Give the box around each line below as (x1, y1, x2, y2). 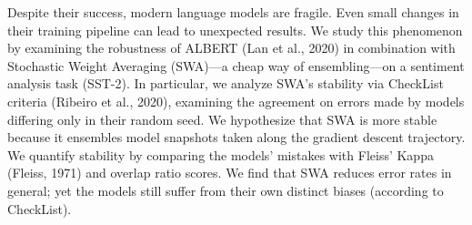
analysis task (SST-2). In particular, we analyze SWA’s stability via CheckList (7, 74, 444, 93)
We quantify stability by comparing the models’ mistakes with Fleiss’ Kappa (7, 145, 434, 164)
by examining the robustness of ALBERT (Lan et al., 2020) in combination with (7, 38, 456, 57)
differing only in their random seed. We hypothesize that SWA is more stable (7, 109, 437, 128)
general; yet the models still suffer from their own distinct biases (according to (7, 180, 444, 199)
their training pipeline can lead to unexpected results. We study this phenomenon (7, 20, 463, 39)
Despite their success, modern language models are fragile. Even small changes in (7, 3, 459, 21)
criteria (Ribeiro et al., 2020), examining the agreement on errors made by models (7, 91, 465, 110)
